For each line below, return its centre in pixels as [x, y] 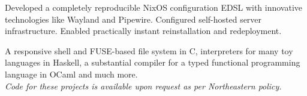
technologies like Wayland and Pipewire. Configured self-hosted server [133, 19]
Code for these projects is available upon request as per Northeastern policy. [143, 86]
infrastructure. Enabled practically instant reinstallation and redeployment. [143, 31]
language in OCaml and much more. [71, 74]
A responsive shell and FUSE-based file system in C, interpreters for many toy [149, 50]
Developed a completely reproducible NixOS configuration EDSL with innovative [154, 7]
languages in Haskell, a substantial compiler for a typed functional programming [153, 62]
